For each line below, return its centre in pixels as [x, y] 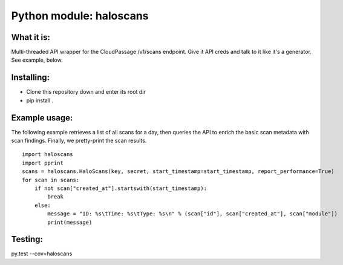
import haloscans [47, 155]
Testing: [27, 239]
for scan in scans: [51, 180]
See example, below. [37, 60]
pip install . [40, 100]
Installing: [31, 78]
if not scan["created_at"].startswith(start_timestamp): [120, 188]
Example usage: [42, 118]
